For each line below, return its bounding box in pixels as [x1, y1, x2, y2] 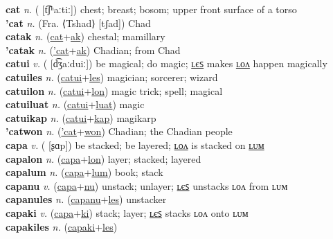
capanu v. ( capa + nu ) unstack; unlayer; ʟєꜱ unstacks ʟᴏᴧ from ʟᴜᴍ [6, 178, 288, 193]
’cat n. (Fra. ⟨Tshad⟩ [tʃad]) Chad [6, 15, 151, 30]
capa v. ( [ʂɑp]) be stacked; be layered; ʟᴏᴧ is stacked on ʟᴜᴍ [6, 137, 264, 152]
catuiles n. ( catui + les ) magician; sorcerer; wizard [6, 69, 218, 84]
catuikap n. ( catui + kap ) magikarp [6, 110, 156, 125]
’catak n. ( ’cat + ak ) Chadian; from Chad [6, 42, 181, 57]
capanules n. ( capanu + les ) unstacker [6, 192, 167, 206]
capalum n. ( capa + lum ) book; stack [6, 165, 163, 179]
